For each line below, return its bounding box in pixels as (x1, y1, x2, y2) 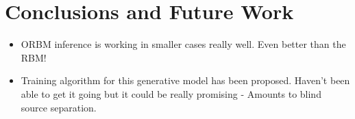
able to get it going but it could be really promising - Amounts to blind (21, 86, 321, 101)
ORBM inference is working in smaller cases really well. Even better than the (21, 37, 346, 51)
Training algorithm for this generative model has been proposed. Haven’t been (21, 73, 350, 88)
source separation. (21, 100, 97, 114)
